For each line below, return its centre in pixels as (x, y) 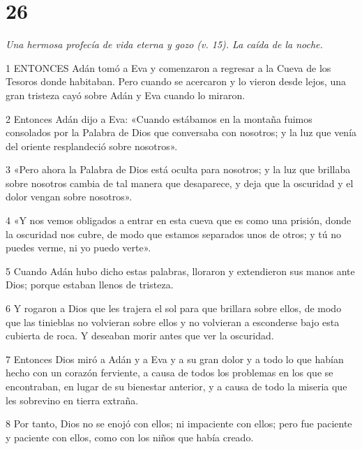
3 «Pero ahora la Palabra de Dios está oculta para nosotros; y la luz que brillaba (178, 169)
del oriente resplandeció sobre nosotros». (92, 146)
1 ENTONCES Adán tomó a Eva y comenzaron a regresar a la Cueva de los (168, 67)
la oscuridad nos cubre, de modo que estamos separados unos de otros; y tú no (174, 234)
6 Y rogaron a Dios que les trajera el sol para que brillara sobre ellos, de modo (174, 308)
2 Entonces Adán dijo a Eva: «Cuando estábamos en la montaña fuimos (159, 118)
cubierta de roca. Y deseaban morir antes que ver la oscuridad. (140, 336)
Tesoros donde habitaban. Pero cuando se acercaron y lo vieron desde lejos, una (176, 81)
